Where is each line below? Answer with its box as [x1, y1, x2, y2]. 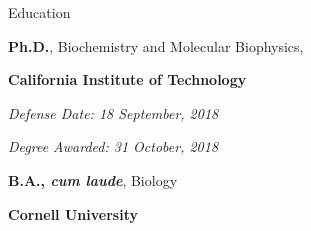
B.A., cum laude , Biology [8, 169, 178, 190]
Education [8, 2, 71, 22]
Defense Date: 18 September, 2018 [8, 102, 219, 123]
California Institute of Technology [8, 69, 247, 90]
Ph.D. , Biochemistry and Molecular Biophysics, [8, 35, 304, 56]
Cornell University [8, 203, 138, 224]
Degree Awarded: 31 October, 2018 [8, 136, 219, 157]
